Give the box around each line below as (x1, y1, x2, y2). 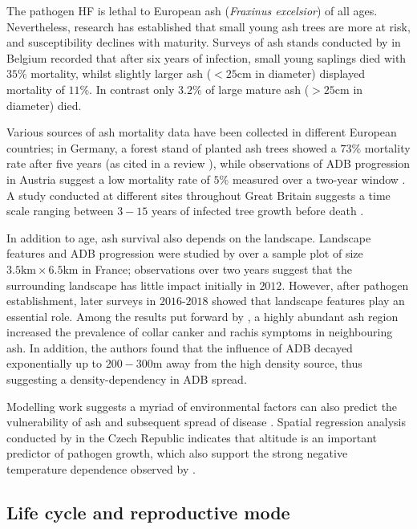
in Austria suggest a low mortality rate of (6, 170, 210, 187)
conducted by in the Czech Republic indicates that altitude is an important (6, 429, 378, 446)
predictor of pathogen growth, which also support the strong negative (6, 445, 348, 462)
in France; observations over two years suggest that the (82, 260, 352, 277)
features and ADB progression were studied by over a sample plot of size (6, 245, 363, 262)
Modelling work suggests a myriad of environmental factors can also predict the (6, 397, 398, 414)
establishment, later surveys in (6, 292, 156, 309)
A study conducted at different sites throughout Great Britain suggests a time (6, 186, 391, 203)
